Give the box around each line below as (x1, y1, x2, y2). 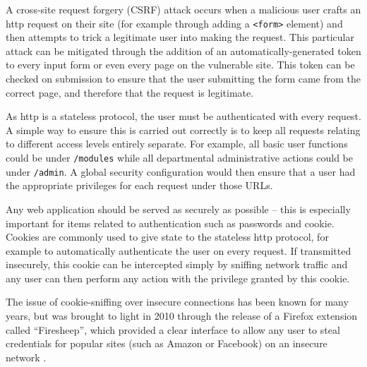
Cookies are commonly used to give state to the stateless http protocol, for (6, 229, 329, 244)
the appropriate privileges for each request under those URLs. (6, 178, 273, 193)
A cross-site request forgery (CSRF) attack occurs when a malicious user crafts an (6, 2, 361, 16)
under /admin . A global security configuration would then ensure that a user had (6, 164, 356, 179)
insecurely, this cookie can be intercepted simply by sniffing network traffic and (6, 257, 348, 272)
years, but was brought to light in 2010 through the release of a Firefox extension (6, 308, 358, 323)
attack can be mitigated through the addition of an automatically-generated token (6, 43, 361, 58)
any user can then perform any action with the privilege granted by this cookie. (6, 270, 350, 285)
